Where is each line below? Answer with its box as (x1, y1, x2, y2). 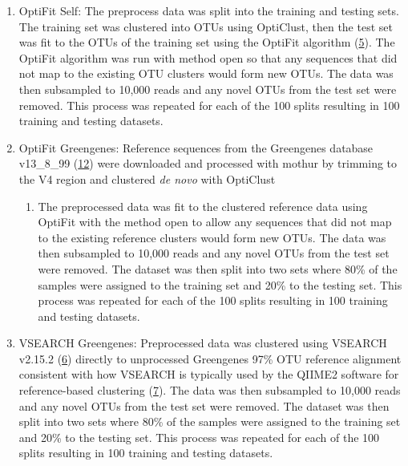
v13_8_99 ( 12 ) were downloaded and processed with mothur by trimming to (18, 155, 398, 172)
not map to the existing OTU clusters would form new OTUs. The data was (18, 65, 394, 82)
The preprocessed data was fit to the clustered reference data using (38, 197, 368, 214)
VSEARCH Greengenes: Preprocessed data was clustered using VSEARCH (18, 334, 387, 351)
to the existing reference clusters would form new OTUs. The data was (38, 229, 386, 245)
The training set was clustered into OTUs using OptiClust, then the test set (18, 18, 393, 34)
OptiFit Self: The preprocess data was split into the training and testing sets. (18, 2, 399, 18)
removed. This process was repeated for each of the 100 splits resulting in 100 (18, 96, 400, 113)
